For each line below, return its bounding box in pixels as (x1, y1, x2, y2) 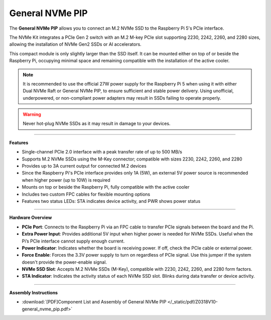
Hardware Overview (9, 214, 52, 221)
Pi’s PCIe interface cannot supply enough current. (22, 238, 125, 244)
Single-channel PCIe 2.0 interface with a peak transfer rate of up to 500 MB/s (22, 149, 183, 155)
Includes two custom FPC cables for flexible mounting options (22, 191, 151, 197)
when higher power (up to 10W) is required (22, 177, 110, 183)
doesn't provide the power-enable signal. (22, 259, 107, 265)
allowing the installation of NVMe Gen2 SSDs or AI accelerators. (9, 41, 142, 47)
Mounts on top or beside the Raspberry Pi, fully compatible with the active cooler (22, 184, 190, 190)
